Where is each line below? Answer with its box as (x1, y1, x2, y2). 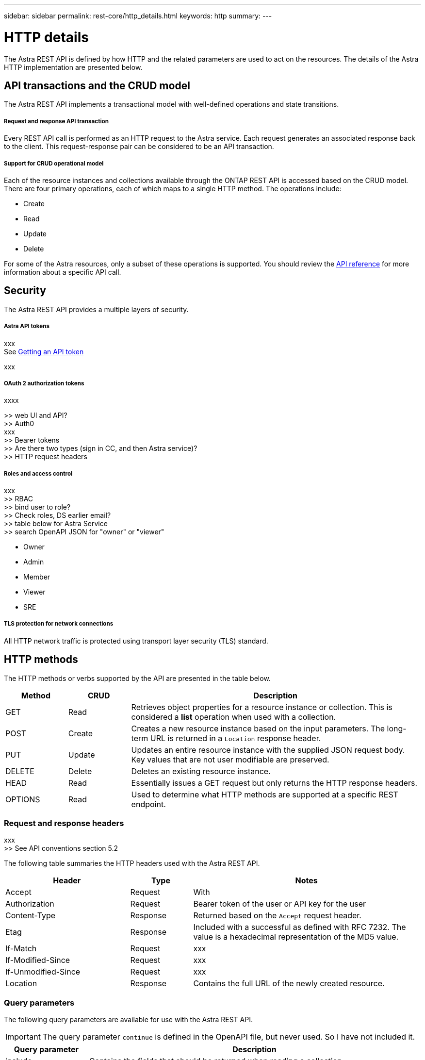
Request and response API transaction (4, 117, 109, 125)
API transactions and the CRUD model (4, 79, 190, 92)
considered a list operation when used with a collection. (131, 712, 336, 722)
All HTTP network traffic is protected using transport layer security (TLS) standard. (4, 636, 268, 645)
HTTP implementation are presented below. (4, 63, 143, 71)
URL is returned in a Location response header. (150, 733, 321, 743)
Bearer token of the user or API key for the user (193, 899, 366, 909)
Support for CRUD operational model (4, 160, 104, 167)
